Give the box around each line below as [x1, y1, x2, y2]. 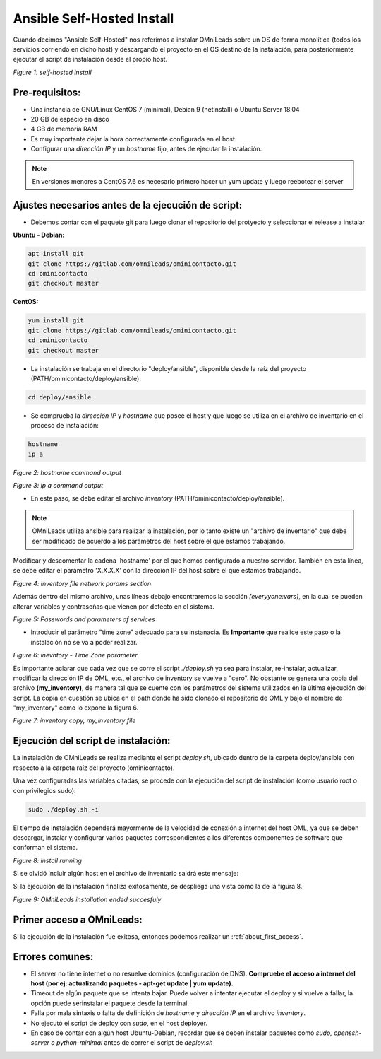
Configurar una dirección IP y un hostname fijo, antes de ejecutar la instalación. [30, 145, 262, 153]
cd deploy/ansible [28, 393, 92, 401]
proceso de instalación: [30, 421, 99, 430]
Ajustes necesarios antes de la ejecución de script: [13, 199, 243, 211]
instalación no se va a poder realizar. [30, 638, 138, 646]
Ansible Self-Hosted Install [13, 11, 174, 26]
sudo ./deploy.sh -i [28, 805, 99, 813]
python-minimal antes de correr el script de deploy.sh [56, 1038, 213, 1047]
